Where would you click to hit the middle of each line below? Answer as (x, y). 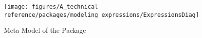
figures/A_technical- (67, 7)
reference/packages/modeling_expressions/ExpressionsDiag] (101, 15)
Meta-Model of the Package (45, 30)
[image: (16, 7)
